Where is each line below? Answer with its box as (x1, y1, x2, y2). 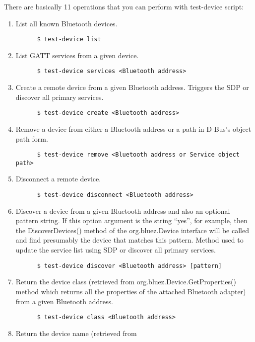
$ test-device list (37, 36, 101, 43)
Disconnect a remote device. (15, 173, 101, 184)
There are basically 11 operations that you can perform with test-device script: (4, 1, 244, 11)
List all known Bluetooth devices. (15, 18, 118, 28)
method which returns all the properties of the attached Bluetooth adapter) (15, 286, 246, 296)
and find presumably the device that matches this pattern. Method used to (15, 235, 244, 245)
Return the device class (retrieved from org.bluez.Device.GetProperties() (15, 276, 236, 287)
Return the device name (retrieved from (15, 328, 137, 338)
